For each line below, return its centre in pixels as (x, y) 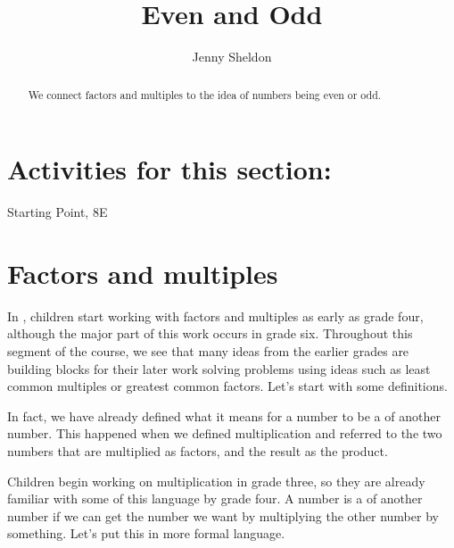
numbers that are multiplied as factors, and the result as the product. (198, 450)
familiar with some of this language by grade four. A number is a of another (215, 498)
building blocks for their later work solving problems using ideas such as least (219, 368)
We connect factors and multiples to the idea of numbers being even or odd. (205, 94)
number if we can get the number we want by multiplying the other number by (223, 515)
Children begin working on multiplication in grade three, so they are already (216, 481)
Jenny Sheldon (232, 57)
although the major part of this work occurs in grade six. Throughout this (210, 333)
